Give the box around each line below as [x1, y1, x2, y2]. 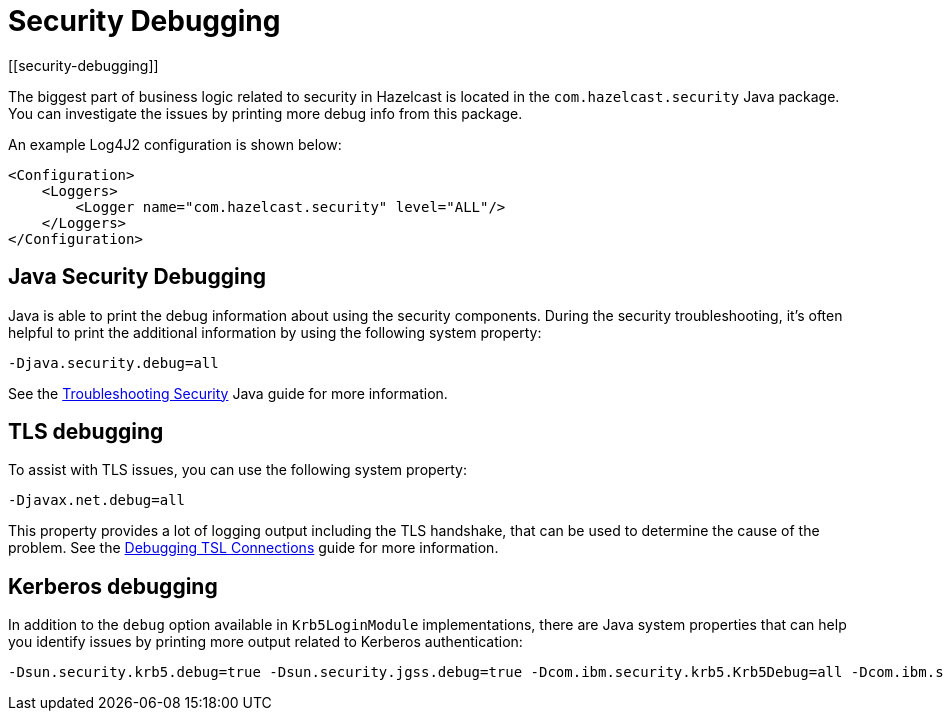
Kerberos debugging [8, 573, 218, 599]
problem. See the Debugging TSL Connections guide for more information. [8, 539, 499, 557]
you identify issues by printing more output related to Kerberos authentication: [8, 633, 523, 651]
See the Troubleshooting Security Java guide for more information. [8, 384, 448, 402]
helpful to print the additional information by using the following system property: [8, 323, 542, 341]
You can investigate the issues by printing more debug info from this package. [8, 104, 523, 122]
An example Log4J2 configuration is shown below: [8, 135, 342, 153]
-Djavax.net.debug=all [8, 492, 186, 509]
